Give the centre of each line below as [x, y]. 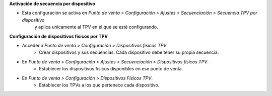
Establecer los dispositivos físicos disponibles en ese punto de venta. [111, 69]
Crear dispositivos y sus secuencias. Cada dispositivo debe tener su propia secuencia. [129, 52]
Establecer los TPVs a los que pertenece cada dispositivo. [99, 85]
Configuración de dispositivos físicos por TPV [59, 36]
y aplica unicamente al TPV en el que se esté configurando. [96, 27]
